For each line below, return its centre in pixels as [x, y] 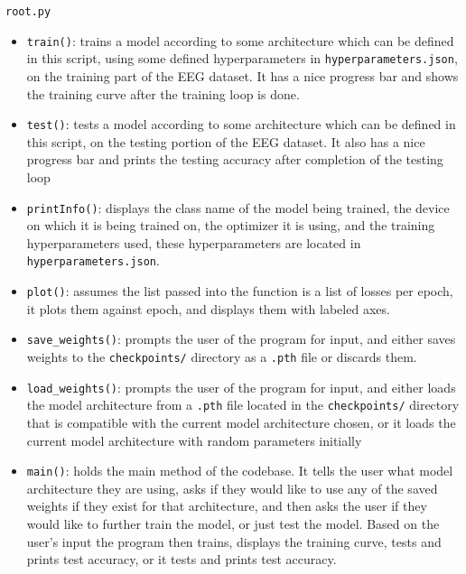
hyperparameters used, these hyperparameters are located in [194, 242]
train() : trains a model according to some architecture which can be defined [240, 40]
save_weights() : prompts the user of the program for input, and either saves [241, 339]
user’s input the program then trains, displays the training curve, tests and [234, 541]
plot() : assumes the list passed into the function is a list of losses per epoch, [240, 291]
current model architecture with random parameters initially [194, 440]
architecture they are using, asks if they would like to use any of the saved [232, 488]
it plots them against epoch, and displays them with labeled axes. [208, 308]
